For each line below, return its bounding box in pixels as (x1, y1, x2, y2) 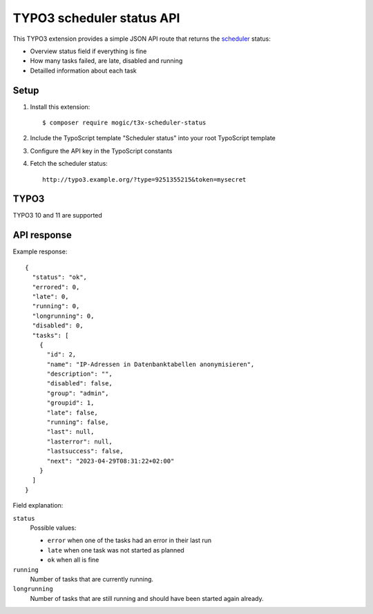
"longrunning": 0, (32, 311, 95, 320)
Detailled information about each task (30, 66, 137, 75)
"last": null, (46, 428, 95, 436)
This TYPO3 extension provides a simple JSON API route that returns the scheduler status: (12, 35, 271, 43)
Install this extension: (30, 102, 90, 111)
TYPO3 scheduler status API (12, 10, 180, 26)
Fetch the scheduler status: (30, 160, 108, 168)
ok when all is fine (47, 556, 99, 564)
